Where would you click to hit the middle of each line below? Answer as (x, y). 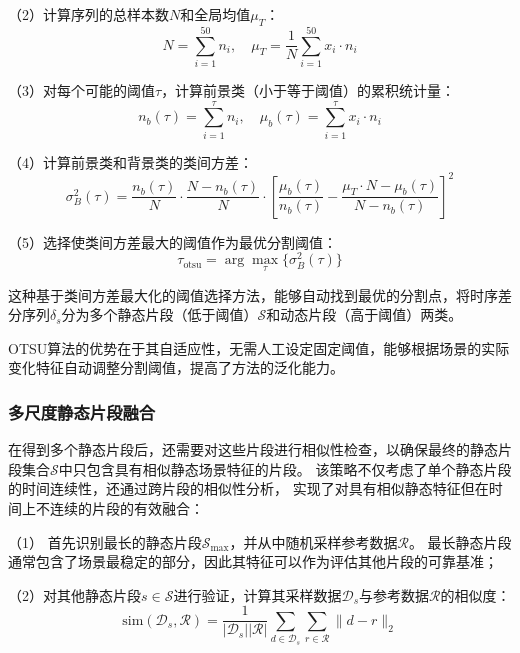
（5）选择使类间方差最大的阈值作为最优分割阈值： (172, 241)
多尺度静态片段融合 (82, 411)
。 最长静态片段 (460, 541)
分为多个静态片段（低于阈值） (159, 314)
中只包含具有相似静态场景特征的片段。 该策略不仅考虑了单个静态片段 (285, 468)
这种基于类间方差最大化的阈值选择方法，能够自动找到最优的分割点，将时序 (253, 294)
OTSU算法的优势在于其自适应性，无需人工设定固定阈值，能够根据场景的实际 (259, 347)
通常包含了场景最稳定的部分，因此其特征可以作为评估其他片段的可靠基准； (253, 561)
